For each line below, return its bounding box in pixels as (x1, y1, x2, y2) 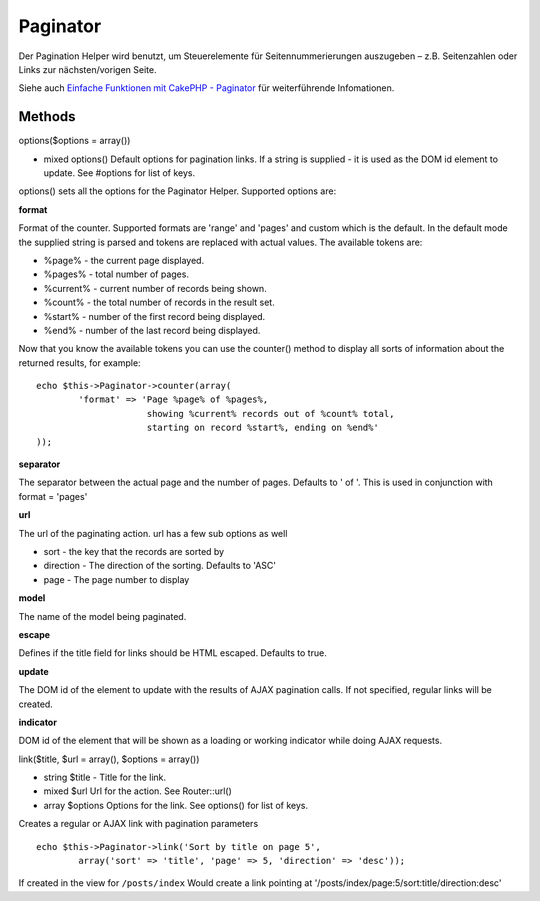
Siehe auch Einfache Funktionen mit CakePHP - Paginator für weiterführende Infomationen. (18, 82, 395, 94)
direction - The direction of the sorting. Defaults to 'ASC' (43, 560, 277, 572)
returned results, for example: (18, 356, 141, 369)
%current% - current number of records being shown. (43, 282, 267, 294)
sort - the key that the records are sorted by (43, 546, 225, 557)
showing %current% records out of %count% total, (146, 408, 395, 419)
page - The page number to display (43, 573, 190, 585)
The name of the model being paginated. (18, 610, 187, 622)
